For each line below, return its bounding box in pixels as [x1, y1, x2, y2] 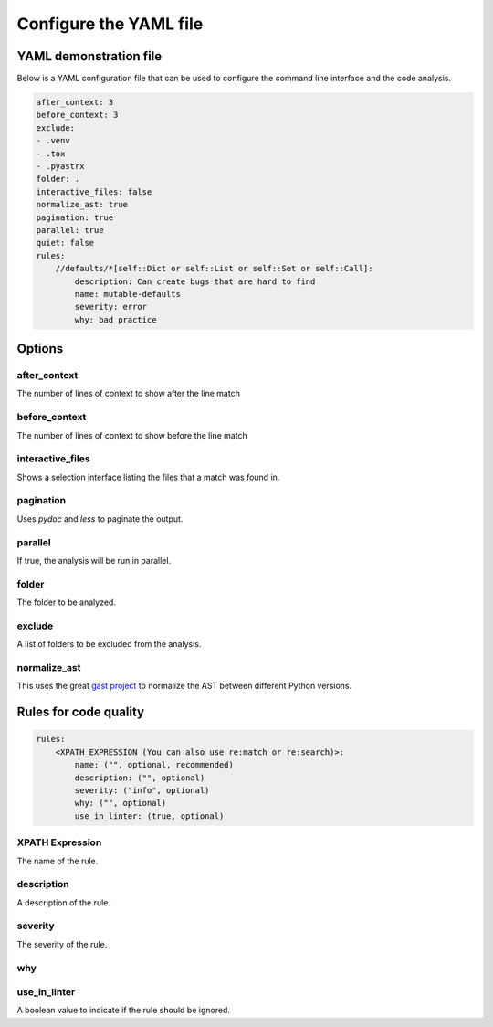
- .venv [36, 135, 70, 146]
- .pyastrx [36, 161, 85, 171]
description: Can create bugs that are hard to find [74, 276, 316, 287]
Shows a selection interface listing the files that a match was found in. [16, 471, 280, 482]
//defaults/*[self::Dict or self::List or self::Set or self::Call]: [55, 263, 373, 274]
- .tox [36, 148, 66, 159]
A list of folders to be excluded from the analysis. [16, 639, 202, 650]
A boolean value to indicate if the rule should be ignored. [16, 1005, 230, 1016]
